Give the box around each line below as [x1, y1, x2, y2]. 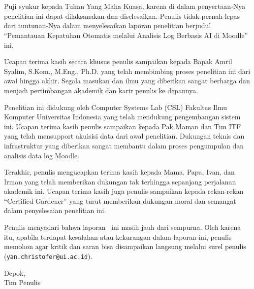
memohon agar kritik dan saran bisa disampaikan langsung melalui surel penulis [4, 241, 246, 252]
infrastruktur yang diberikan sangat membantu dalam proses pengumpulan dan [4, 140, 244, 150]
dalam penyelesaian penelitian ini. [4, 205, 106, 216]
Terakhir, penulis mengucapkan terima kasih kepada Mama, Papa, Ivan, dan [4, 167, 235, 177]
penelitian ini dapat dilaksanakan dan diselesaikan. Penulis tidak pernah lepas [4, 10, 240, 21]
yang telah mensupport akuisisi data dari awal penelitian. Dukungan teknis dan [4, 131, 245, 141]
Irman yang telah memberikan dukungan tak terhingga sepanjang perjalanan [4, 176, 236, 186]
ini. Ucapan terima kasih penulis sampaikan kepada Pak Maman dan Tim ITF [4, 121, 241, 131]
